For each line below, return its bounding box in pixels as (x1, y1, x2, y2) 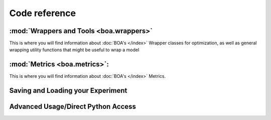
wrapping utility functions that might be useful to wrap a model (9, 47, 140, 53)
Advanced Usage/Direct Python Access (9, 102, 137, 111)
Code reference (9, 8, 76, 19)
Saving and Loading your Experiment (9, 86, 127, 95)
